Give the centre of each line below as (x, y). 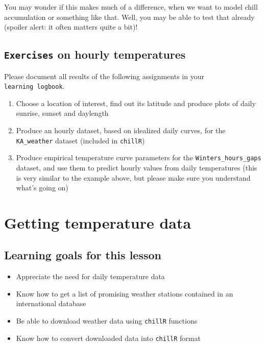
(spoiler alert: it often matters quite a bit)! (71, 27)
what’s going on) (42, 188)
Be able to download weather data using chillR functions (107, 321)
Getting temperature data (98, 222)
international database (51, 303)
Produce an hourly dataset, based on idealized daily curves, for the (121, 130)
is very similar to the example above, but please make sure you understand (133, 177)
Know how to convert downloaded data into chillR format (108, 338)
